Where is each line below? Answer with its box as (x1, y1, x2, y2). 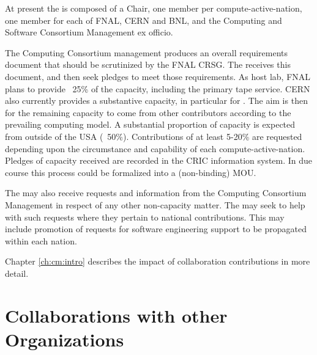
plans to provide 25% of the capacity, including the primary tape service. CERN (5, 82, 310, 95)
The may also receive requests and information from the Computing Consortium (5, 186, 307, 199)
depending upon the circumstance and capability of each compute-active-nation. (5, 142, 305, 155)
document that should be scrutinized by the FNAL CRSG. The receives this (5, 58, 291, 71)
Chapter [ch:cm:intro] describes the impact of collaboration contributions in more (5, 255, 310, 268)
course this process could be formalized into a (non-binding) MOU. (5, 166, 256, 178)
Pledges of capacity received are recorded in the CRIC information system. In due (5, 154, 313, 167)
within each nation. (5, 234, 77, 247)
